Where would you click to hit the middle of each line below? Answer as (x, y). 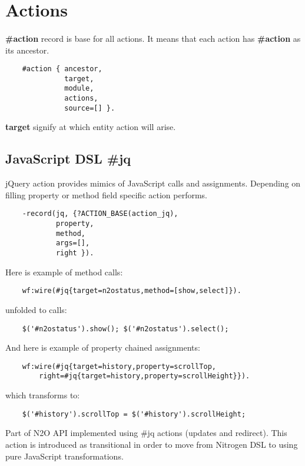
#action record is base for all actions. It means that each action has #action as (153, 38)
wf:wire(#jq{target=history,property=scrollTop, (119, 366)
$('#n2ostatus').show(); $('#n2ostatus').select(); (125, 329)
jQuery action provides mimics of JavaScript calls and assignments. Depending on (153, 183)
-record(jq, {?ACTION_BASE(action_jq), (100, 214)
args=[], (73, 243)
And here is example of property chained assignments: (103, 347)
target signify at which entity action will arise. (91, 127)
